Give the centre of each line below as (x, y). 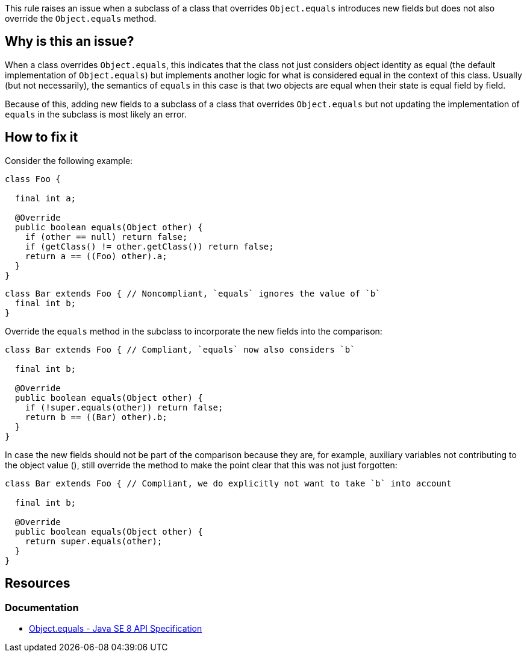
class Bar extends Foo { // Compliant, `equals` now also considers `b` (180, 349)
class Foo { (33, 179)
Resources (38, 583)
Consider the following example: (69, 160)
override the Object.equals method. (81, 18)
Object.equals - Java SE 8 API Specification (116, 628)
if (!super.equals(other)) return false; (124, 407)
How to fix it (42, 137)
